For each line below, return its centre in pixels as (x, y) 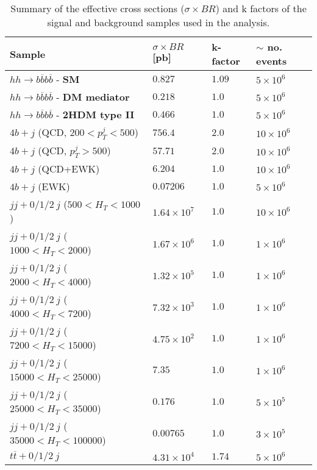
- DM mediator (93, 97)
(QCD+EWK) (69, 169)
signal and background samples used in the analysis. (158, 22)
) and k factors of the (261, 8)
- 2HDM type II (95, 114)
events (272, 61)
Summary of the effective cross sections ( (98, 8)
